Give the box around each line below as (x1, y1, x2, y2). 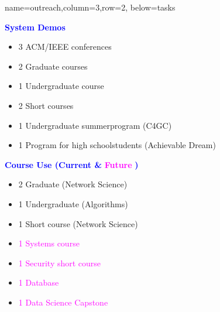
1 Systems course (18, 237, 80, 249)
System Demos (5, 20, 66, 33)
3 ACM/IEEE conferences (18, 40, 112, 53)
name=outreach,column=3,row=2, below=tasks (5, 1, 176, 13)
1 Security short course (18, 256, 101, 269)
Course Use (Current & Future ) (5, 158, 139, 170)
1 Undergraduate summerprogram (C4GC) (18, 119, 172, 131)
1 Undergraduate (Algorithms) (18, 197, 128, 210)
